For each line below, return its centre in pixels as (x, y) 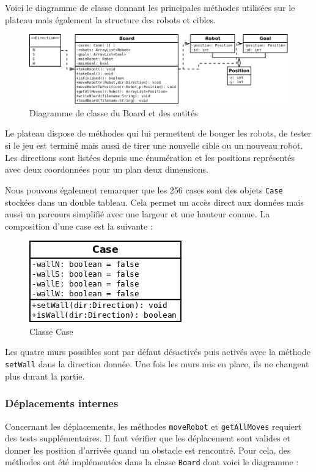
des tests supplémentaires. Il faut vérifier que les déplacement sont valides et (148, 438)
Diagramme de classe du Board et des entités (114, 112)
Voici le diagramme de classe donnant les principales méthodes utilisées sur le (150, 7)
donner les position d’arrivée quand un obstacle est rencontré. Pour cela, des (148, 450)
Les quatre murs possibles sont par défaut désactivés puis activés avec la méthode (158, 352)
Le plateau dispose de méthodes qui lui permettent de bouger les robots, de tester (158, 133)
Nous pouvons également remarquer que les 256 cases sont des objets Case (144, 189)
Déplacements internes (62, 403)
